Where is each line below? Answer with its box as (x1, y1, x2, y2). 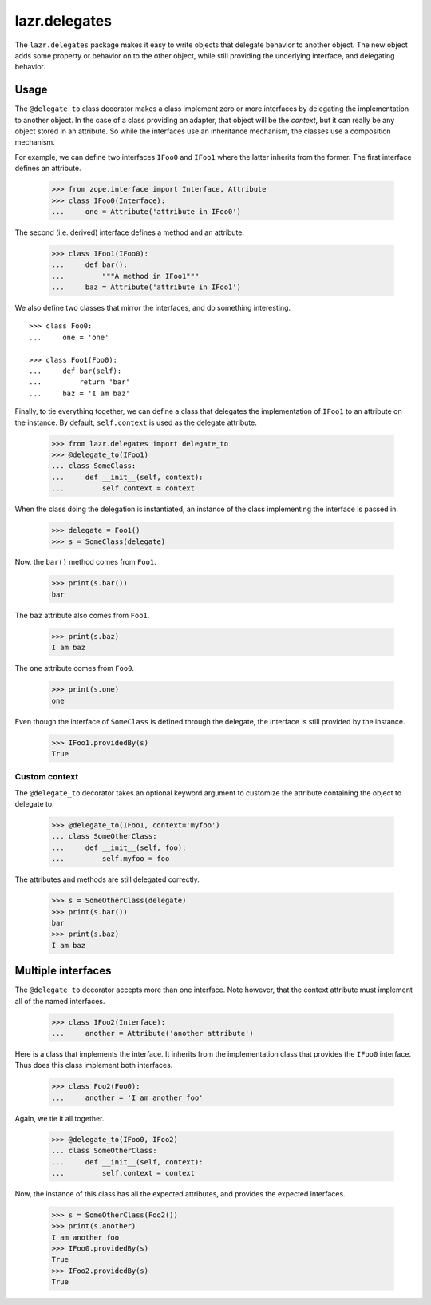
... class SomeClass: (51, 462, 136, 470)
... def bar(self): (29, 367, 122, 375)
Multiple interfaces (14, 964, 112, 978)
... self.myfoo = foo (51, 855, 170, 863)
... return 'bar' (29, 378, 131, 387)
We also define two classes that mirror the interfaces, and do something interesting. (14, 303, 291, 313)
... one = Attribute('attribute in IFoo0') (51, 207, 241, 216)
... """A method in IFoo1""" (51, 272, 200, 280)
